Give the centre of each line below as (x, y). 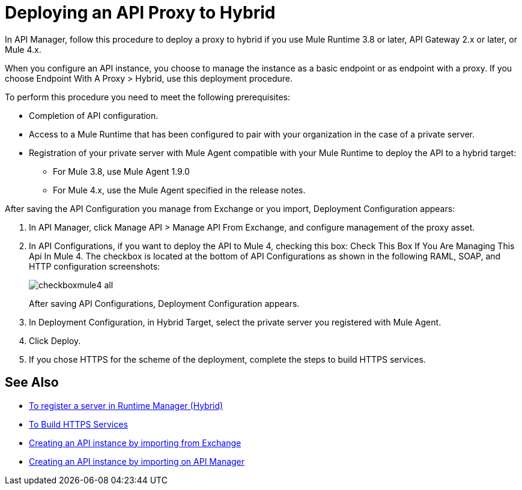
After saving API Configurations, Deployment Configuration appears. (164, 303)
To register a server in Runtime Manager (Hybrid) (126, 405)
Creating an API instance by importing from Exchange (135, 443)
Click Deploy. (55, 340)
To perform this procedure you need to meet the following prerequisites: (147, 97)
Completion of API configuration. (94, 115)
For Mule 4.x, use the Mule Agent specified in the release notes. (179, 190)
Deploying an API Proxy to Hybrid (140, 13)
